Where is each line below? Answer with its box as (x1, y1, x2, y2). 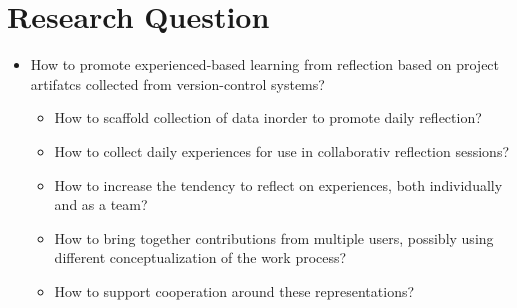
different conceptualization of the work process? (54, 247, 347, 268)
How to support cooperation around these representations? (54, 280, 415, 301)
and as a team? (54, 194, 148, 215)
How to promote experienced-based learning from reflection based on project (30, 54, 500, 75)
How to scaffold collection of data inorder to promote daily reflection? (54, 107, 482, 128)
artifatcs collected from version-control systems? (30, 73, 325, 94)
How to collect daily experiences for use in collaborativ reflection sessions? (54, 140, 510, 161)
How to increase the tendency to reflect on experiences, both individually (54, 174, 503, 195)
